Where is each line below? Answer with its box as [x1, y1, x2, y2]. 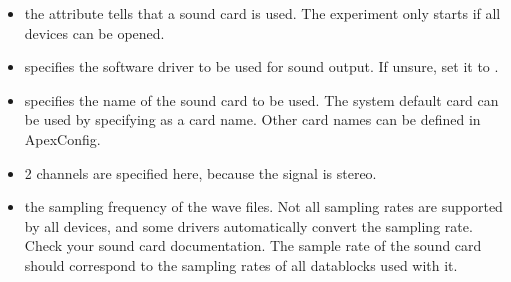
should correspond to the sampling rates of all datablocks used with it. [24, 254, 458, 275]
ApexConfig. [24, 128, 101, 149]
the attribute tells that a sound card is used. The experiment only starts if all [24, 3, 501, 23]
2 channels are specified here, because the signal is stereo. [24, 162, 377, 183]
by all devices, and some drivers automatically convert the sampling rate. [24, 215, 473, 236]
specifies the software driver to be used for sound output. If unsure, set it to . [24, 56, 499, 77]
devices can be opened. [24, 22, 165, 43]
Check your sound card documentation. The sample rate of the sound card [24, 235, 482, 256]
